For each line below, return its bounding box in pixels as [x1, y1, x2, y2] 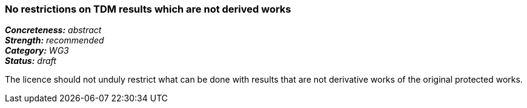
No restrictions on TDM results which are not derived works [5, 3, 291, 15]
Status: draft [5, 56, 56, 66]
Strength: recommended [5, 35, 104, 46]
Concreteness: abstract [5, 25, 102, 36]
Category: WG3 [5, 45, 69, 56]
